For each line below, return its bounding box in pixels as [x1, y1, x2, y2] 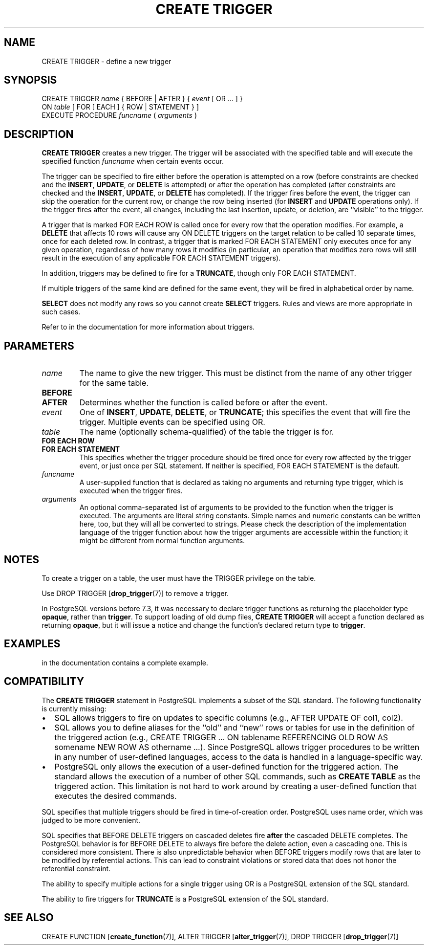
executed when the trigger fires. [79, 486, 183, 495]
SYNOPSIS [4, 74, 57, 87]
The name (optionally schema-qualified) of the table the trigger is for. [79, 427, 334, 437]
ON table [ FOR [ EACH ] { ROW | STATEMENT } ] [42, 103, 199, 111]
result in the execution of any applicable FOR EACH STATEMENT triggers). [42, 254, 281, 263]
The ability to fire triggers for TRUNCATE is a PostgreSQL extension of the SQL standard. [42, 894, 328, 903]
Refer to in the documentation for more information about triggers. [42, 323, 255, 331]
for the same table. [79, 378, 149, 388]
